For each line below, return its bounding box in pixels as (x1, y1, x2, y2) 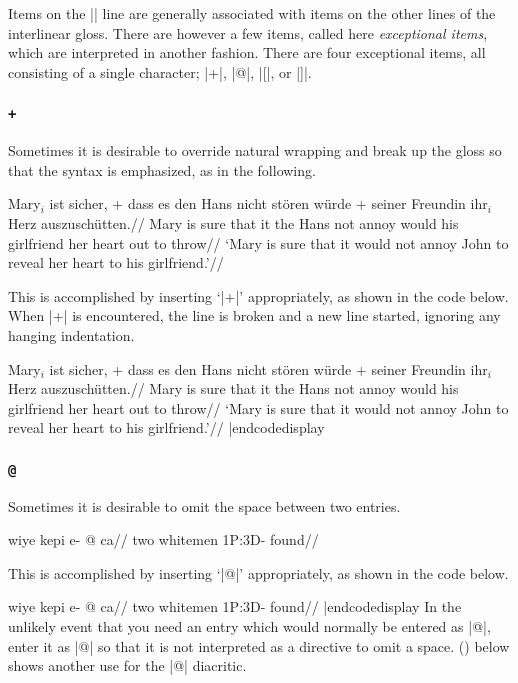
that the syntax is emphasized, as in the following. (8, 159, 316, 180)
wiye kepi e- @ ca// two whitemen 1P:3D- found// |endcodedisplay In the (8, 596, 462, 617)
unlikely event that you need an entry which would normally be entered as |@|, (8, 616, 491, 637)
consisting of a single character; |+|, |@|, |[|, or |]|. (8, 61, 312, 82)
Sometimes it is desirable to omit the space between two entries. (8, 495, 401, 516)
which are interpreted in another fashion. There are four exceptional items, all (8, 42, 486, 63)
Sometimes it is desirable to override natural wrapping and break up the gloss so (8, 140, 502, 161)
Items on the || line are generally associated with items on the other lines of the (8, 3, 496, 23)
